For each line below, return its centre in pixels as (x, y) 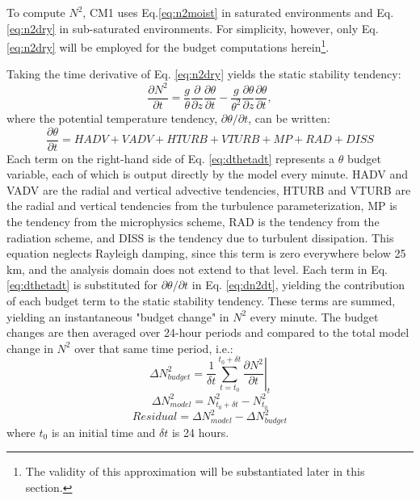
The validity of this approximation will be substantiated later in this (195, 471)
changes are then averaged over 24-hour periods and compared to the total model (208, 332)
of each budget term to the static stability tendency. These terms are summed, (201, 300)
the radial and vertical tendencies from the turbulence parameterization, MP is (202, 206)
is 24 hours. (200, 432)
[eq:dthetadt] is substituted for (82, 285)
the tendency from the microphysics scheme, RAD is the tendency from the (193, 221)
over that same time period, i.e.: (154, 348)
